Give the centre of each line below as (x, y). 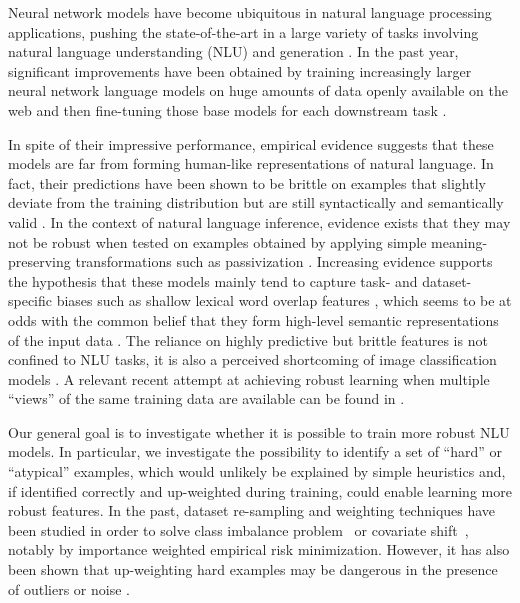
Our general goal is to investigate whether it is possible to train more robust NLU (259, 431)
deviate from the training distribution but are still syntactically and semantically (256, 202)
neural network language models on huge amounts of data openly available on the (258, 90)
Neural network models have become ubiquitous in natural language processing (250, 12)
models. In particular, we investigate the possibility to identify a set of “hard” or (255, 451)
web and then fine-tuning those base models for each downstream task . (227, 109)
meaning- (459, 241)
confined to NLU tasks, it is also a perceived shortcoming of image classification (252, 359)
